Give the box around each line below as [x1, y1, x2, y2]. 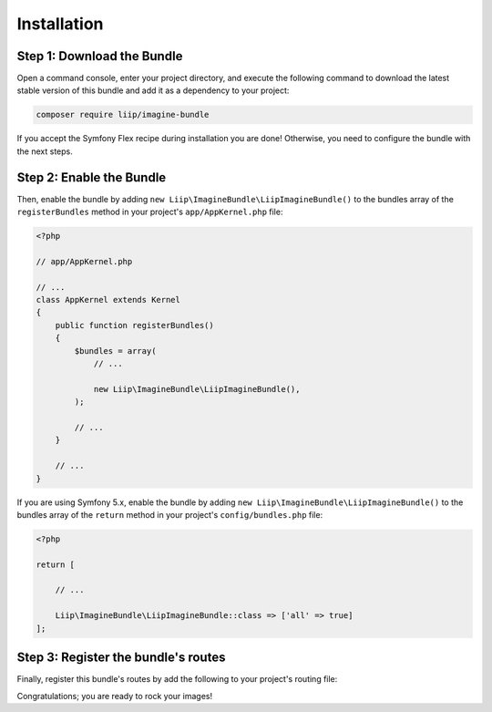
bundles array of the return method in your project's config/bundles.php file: [16, 509, 323, 520]
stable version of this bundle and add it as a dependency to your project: [16, 85, 290, 96]
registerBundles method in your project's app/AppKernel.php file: [16, 206, 283, 218]
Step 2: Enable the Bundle [16, 170, 167, 185]
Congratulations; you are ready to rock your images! [16, 690, 213, 701]
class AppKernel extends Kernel [36, 294, 181, 305]
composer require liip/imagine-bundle [36, 109, 210, 120]
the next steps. [16, 146, 73, 157]
